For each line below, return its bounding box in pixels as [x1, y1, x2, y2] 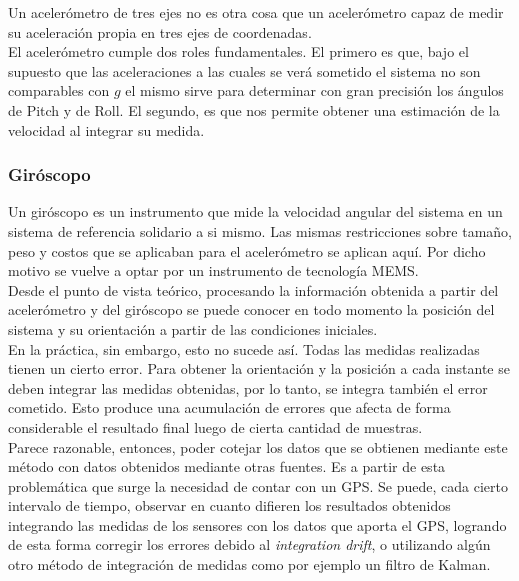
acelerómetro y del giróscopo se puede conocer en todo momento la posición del [8, 299, 495, 320]
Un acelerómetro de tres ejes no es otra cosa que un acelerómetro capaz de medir [8, 2, 504, 22]
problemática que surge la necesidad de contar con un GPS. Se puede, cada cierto [8, 475, 508, 496]
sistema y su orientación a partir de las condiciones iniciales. [8, 318, 378, 339]
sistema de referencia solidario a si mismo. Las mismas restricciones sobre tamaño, [8, 220, 513, 241]
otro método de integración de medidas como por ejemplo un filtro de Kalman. [8, 554, 491, 575]
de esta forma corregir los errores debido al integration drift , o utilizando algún [8, 534, 491, 555]
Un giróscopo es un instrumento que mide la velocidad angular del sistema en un [8, 201, 503, 222]
